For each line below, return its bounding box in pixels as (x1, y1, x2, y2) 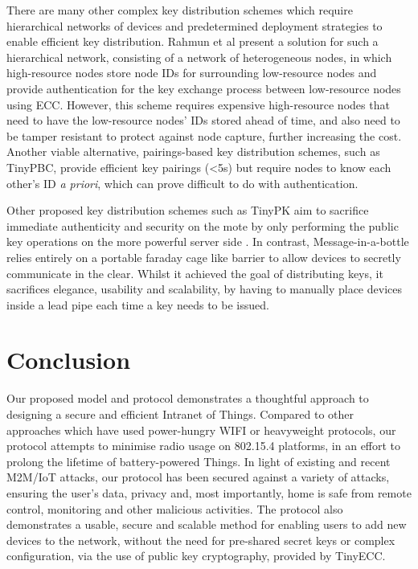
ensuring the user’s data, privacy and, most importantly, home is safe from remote (6, 484, 412, 501)
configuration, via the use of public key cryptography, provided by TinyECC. (6, 547, 386, 564)
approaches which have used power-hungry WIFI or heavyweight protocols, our (6, 421, 396, 438)
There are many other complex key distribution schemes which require (6, 2, 353, 18)
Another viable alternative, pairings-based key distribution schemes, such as (6, 143, 380, 160)
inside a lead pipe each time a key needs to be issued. (6, 296, 269, 313)
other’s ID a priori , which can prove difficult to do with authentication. (6, 174, 359, 191)
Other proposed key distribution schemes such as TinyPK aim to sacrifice (6, 202, 369, 219)
